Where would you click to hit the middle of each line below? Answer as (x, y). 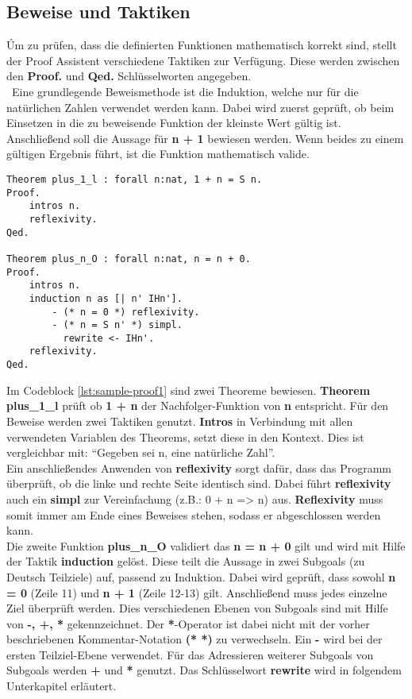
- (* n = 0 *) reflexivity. (126, 312)
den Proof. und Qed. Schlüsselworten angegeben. (129, 76)
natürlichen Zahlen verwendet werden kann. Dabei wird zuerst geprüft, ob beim (200, 107)
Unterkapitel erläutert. (62, 686)
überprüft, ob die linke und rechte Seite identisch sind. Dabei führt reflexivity (199, 483)
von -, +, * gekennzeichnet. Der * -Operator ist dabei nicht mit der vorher (188, 623)
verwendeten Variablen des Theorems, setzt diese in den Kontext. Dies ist (185, 436)
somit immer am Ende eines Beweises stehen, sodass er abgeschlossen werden (194, 514)
